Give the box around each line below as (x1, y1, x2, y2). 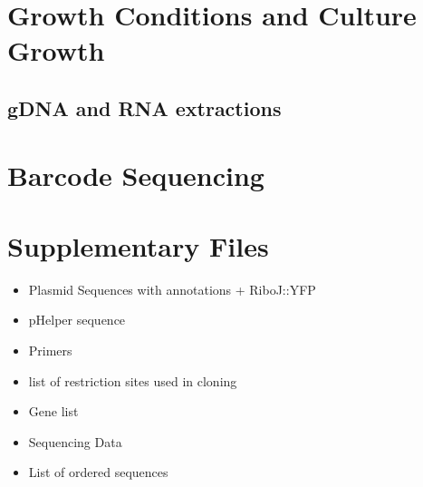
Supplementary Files (7, 227, 269, 264)
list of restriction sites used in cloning (28, 371, 237, 390)
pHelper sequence (28, 310, 126, 329)
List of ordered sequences (28, 463, 168, 482)
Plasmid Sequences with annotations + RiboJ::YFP (28, 279, 316, 298)
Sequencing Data (28, 432, 122, 451)
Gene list (28, 402, 79, 421)
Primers (28, 341, 72, 360)
